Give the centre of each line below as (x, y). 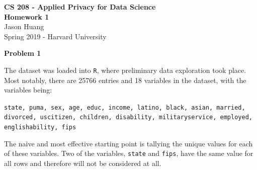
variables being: (28, 90)
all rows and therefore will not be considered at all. (83, 163)
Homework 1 (27, 16)
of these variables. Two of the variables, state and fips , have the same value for (129, 153)
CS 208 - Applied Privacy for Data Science (80, 7)
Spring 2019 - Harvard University (55, 36)
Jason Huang (24, 26)
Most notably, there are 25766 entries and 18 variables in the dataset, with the (125, 80)
